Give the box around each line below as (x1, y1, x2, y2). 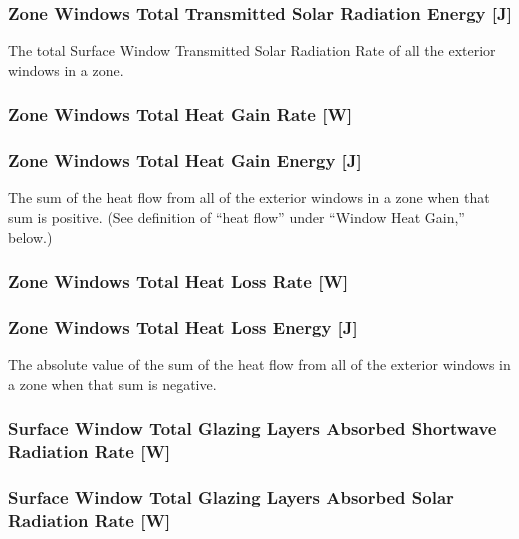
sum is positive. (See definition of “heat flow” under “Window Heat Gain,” (8, 207, 465, 228)
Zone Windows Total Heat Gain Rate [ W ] (8, 102, 353, 127)
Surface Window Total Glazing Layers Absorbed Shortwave (8, 416, 497, 441)
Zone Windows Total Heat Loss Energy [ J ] (8, 315, 358, 340)
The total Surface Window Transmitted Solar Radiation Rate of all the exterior (8, 40, 496, 61)
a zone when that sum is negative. (8, 373, 217, 394)
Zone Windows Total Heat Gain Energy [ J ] (8, 148, 362, 173)
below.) (8, 226, 53, 247)
